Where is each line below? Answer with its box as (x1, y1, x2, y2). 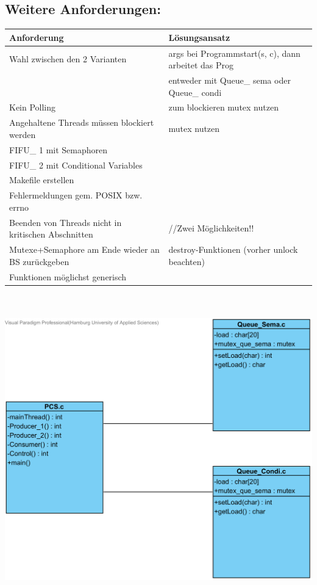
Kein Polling (9, 101, 56, 114)
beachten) (168, 255, 205, 267)
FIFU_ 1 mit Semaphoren (9, 143, 108, 156)
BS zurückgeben (9, 255, 69, 267)
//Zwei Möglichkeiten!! (168, 222, 254, 234)
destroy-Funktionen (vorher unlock (168, 243, 298, 256)
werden (9, 128, 36, 140)
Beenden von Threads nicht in (9, 216, 122, 228)
